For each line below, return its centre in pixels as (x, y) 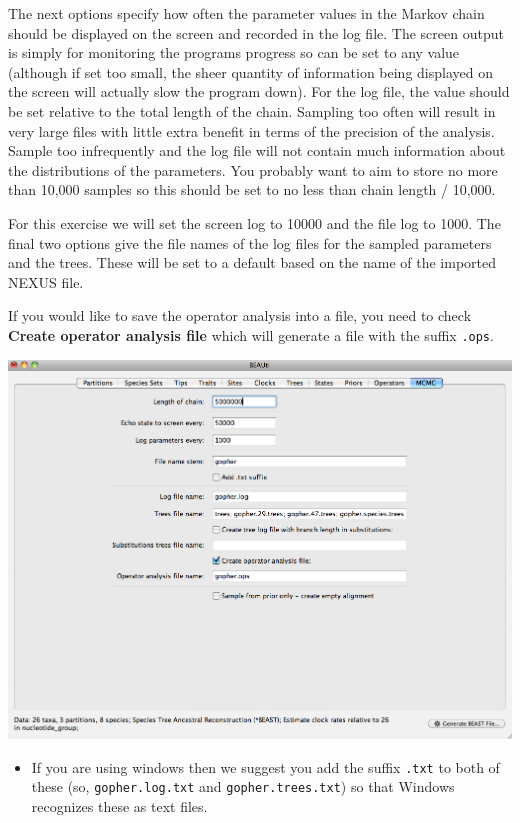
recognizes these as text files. (119, 805)
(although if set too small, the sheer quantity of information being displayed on (250, 71)
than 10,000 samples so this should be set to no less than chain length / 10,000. (252, 189)
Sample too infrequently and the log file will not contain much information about (257, 150)
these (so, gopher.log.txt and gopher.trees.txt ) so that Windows (243, 786)
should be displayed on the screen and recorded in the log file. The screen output (256, 32)
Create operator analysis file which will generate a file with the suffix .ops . (251, 334)
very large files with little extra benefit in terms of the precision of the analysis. (251, 130)
